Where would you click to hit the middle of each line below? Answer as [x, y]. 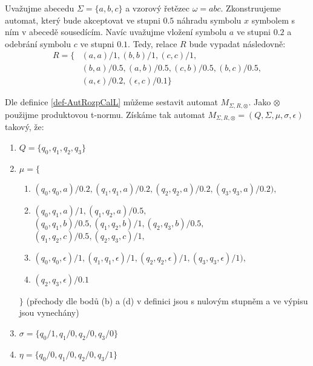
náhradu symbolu [209, 20]
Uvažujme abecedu [40, 8]
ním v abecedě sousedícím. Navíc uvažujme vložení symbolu [116, 32]
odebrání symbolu [38, 43]
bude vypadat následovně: [237, 43]
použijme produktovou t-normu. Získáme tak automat [105, 114]
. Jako [260, 102]
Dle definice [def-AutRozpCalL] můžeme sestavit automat [111, 102]
